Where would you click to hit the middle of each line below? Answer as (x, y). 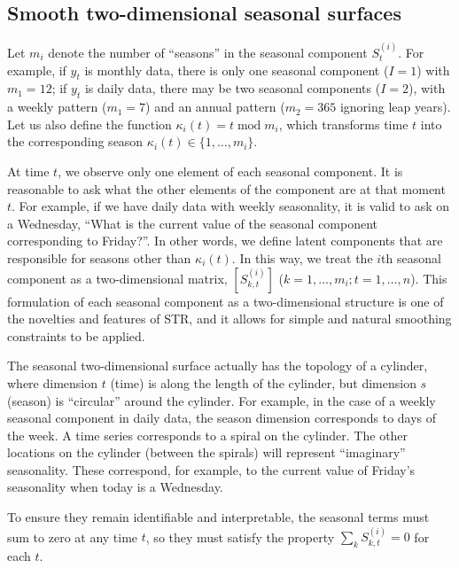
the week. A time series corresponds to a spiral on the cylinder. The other (208, 435)
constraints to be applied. (76, 335)
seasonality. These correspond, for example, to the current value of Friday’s (211, 469)
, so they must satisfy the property (240, 537)
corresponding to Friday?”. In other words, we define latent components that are (225, 241)
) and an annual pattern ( (215, 107)
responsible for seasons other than (99, 257)
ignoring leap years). (395, 107)
